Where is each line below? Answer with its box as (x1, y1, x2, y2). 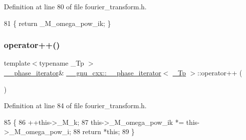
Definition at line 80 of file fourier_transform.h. (4, 1, 147, 11)
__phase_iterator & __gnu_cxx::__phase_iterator (4, 68, 161, 77)
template (4, 58, 30, 68)
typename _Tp (39, 58, 84, 68)
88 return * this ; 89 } (73, 126, 135, 137)
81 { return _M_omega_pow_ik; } (4, 18, 111, 28)
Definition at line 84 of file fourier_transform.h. (4, 100, 147, 111)
